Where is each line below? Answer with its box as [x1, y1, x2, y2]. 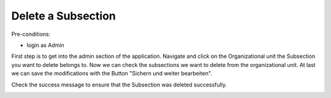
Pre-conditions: [11, 30, 51, 38]
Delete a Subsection [11, 9, 116, 23]
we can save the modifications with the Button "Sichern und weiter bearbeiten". [11, 70, 213, 77]
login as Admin [26, 41, 64, 49]
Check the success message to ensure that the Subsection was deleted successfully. [11, 81, 227, 88]
